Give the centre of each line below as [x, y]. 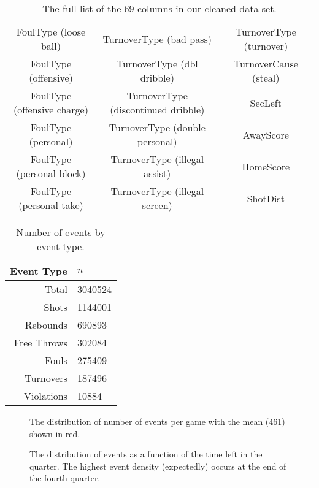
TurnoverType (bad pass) [157, 39]
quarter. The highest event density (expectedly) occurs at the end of [158, 466]
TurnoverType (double [157, 127]
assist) [157, 173]
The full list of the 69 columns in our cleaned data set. [159, 8]
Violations [46, 396]
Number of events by [61, 232]
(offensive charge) [51, 109]
